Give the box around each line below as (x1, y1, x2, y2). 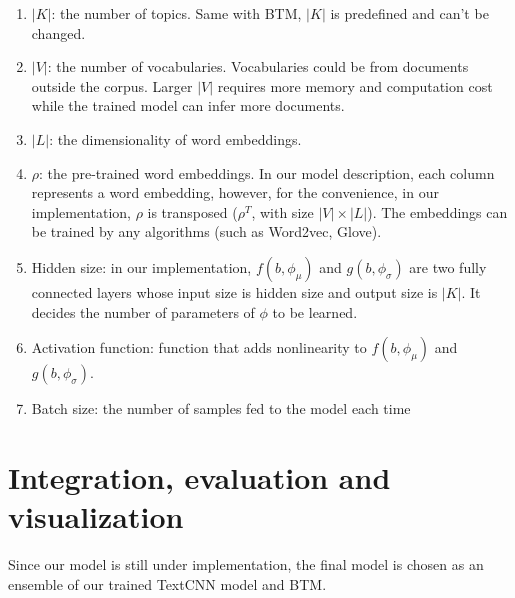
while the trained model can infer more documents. (31, 95, 345, 116)
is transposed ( (147, 201, 238, 222)
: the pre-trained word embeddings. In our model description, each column (39, 162, 495, 183)
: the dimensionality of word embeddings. (49, 128, 302, 149)
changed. (31, 22, 86, 43)
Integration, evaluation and (8, 456, 391, 497)
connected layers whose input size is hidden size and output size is (31, 281, 438, 302)
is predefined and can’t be (330, 3, 489, 23)
